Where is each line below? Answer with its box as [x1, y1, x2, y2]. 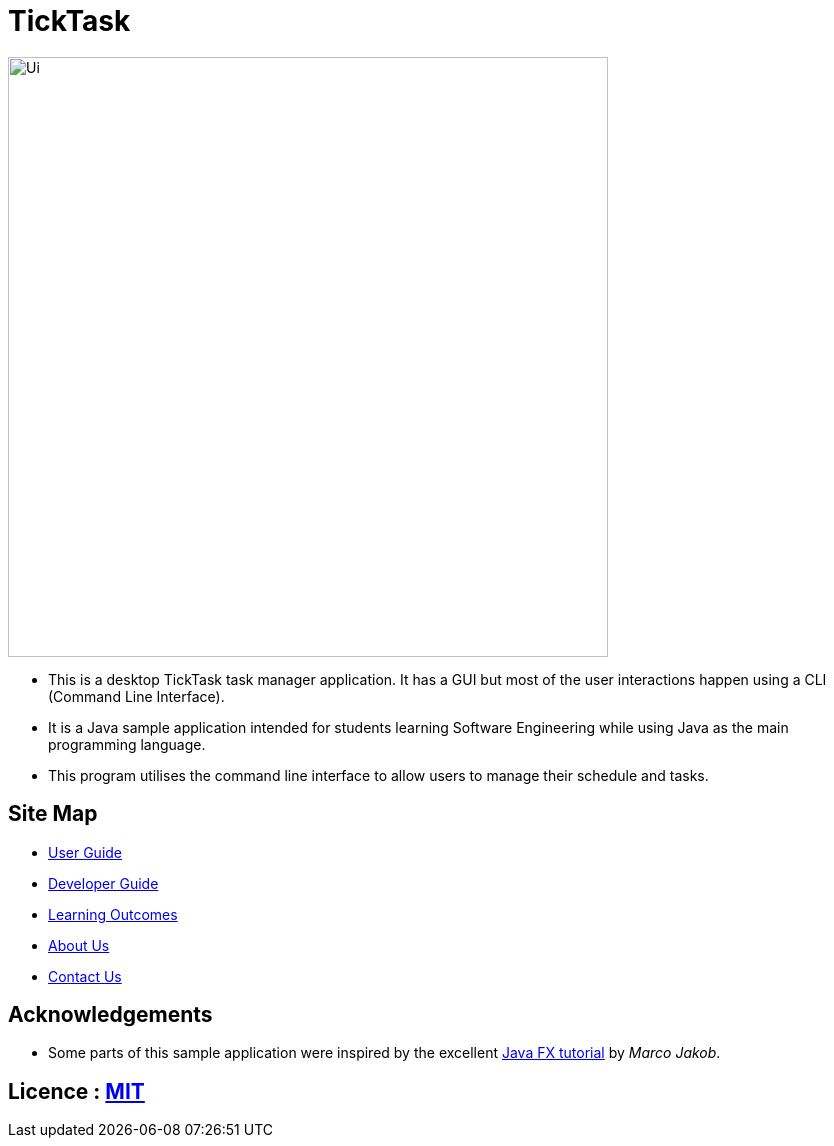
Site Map [8, 801, 98, 827]
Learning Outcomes [48, 905, 178, 923]
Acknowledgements [8, 1002, 213, 1028]
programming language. [48, 735, 206, 753]
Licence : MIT [8, 1078, 145, 1104]
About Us [48, 936, 110, 954]
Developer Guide [48, 874, 159, 892]
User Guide [48, 843, 123, 861]
